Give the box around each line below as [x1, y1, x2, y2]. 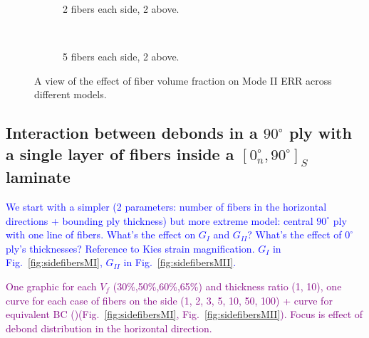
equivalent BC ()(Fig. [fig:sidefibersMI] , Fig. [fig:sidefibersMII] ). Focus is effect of [6, 307, 363, 322]
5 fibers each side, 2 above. [63, 49, 180, 64]
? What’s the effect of [247, 227, 342, 242]
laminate [6, 166, 71, 188]
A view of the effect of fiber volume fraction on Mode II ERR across [34, 73, 332, 88]
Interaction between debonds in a [6, 122, 258, 144]
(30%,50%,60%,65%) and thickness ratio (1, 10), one [113, 278, 342, 293]
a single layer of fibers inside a [6, 142, 234, 164]
